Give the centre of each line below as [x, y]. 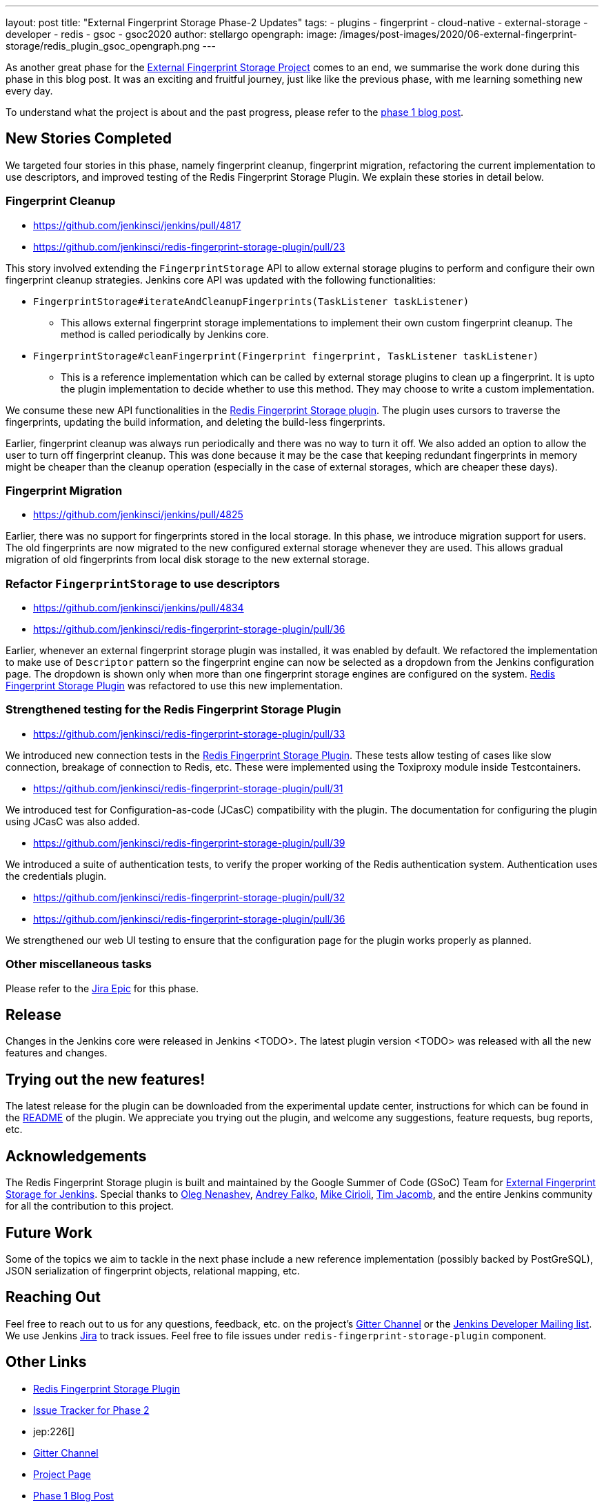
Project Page [62, 1474]
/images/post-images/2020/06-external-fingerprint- [458, 34]
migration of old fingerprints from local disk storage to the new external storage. [188, 560]
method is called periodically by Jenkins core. [165, 334]
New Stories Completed [89, 139]
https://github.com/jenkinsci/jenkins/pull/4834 [139, 608]
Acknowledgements [76, 1156]
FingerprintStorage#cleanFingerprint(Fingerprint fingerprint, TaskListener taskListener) [286, 356]
